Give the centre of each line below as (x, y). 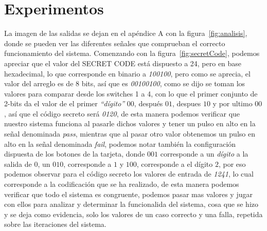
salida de (18, 163)
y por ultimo (233, 103)
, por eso (232, 163)
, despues (186, 103)
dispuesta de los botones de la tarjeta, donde (75, 154)
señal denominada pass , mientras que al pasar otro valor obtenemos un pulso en (130, 134)
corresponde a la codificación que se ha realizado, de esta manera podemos (122, 184)
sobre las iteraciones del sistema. (55, 224)
